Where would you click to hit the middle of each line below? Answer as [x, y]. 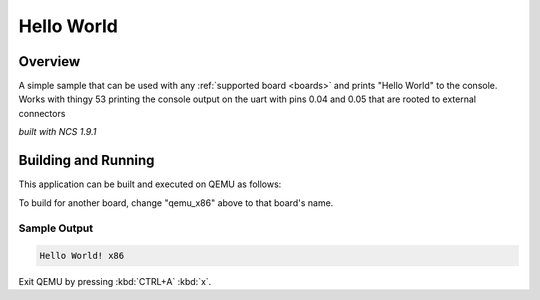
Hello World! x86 [82, 256]
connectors [42, 113]
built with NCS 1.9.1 [57, 132]
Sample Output [56, 228]
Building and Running [86, 160]
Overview [49, 61]
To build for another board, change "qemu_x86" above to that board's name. [176, 202]
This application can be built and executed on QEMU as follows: [150, 184]
